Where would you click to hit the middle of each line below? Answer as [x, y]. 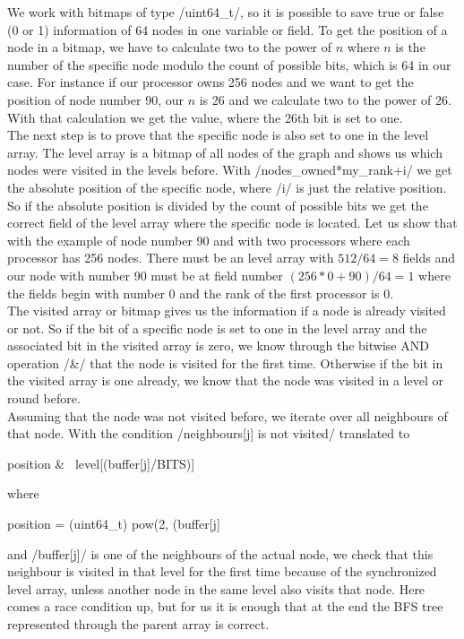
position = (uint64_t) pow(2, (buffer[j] [114, 524]
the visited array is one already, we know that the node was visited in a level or [225, 380]
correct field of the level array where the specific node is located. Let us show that [232, 223]
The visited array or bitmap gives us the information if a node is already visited [227, 311]
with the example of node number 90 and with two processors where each [209, 240]
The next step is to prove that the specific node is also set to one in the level [218, 135]
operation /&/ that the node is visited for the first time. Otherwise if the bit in [225, 363]
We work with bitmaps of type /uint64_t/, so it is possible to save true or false [226, 12]
